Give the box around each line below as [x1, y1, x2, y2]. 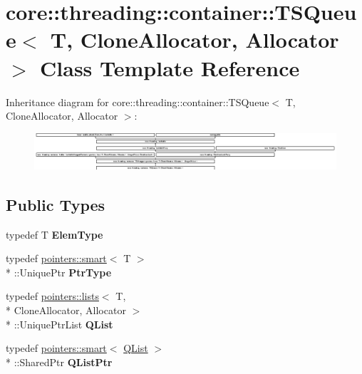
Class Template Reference [40, 53, 300, 82]
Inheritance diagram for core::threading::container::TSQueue [6, 94, 269, 109]
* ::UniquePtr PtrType [6, 264, 112, 279]
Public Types [6, 193, 105, 215]
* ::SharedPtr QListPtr [6, 354, 113, 369]
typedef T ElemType [6, 227, 103, 241]
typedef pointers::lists [6, 289, 99, 303]
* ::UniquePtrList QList [6, 316, 113, 331]
